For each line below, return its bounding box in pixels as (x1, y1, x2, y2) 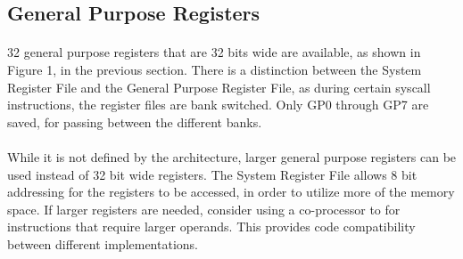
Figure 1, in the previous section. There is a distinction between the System (7, 60, 422, 78)
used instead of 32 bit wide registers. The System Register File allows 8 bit (7, 165, 418, 183)
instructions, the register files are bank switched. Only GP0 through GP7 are (7, 95, 429, 114)
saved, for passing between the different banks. (7, 112, 262, 131)
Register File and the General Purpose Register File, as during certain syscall (7, 77, 431, 96)
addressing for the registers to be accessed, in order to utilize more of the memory (7, 182, 455, 201)
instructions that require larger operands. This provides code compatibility (7, 217, 416, 236)
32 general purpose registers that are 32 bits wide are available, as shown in (7, 43, 421, 61)
